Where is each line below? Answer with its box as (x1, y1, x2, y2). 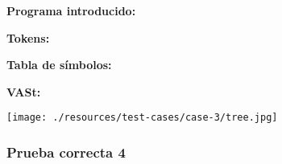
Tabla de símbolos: (6, 56, 112, 73)
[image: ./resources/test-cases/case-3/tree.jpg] (6, 112, 278, 124)
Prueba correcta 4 (6, 141, 126, 162)
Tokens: (6, 29, 50, 46)
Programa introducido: (6, 2, 136, 18)
